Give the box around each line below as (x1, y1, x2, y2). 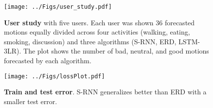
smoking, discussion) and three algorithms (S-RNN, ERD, (4, 36, 177, 46)
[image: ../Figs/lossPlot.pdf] (4, 72, 105, 80)
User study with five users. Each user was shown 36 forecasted (4, 17, 195, 27)
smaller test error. (4, 96, 57, 106)
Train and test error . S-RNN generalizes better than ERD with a (4, 87, 207, 97)
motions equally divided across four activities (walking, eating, (4, 27, 190, 37)
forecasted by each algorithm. (4, 55, 91, 66)
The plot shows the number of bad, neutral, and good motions (23, 46, 209, 56)
